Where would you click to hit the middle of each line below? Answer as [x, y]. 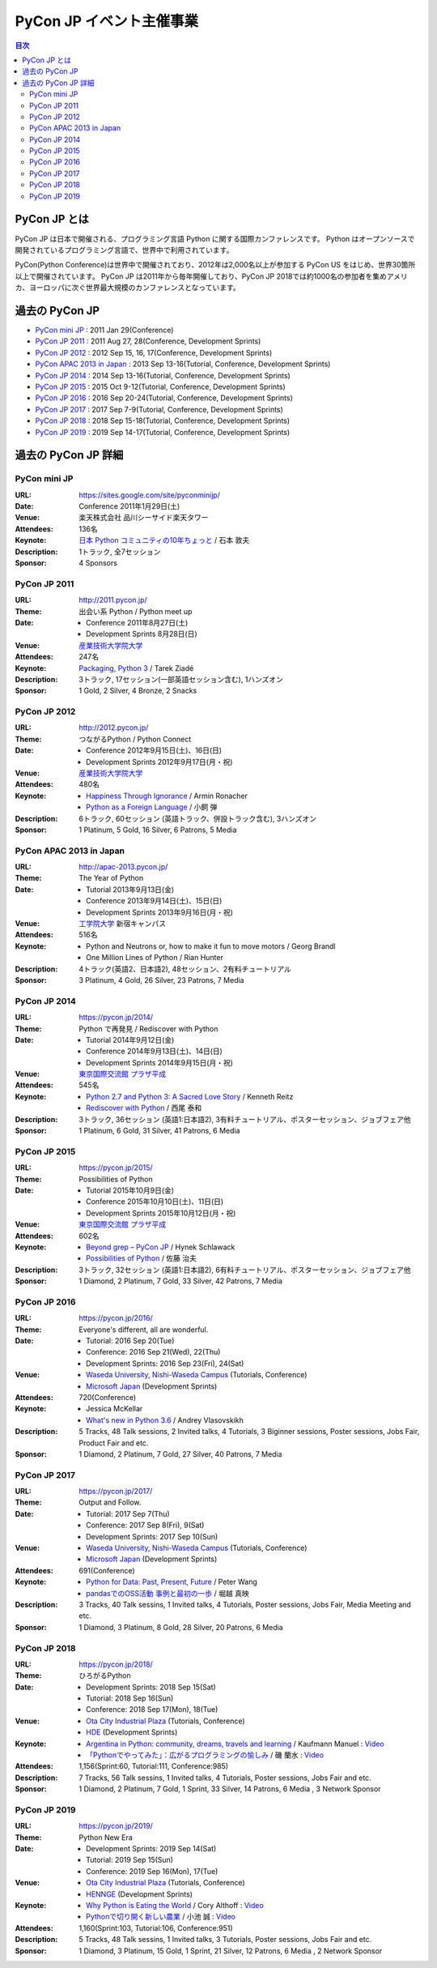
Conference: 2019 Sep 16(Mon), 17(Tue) [152, 1871]
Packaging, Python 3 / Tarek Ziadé [136, 668]
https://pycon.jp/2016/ [116, 1318]
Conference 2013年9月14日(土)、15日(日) [154, 901]
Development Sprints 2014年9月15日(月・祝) [160, 1062]
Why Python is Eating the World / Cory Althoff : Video [175, 1906]
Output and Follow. [110, 1502]
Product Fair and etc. [114, 1443]
